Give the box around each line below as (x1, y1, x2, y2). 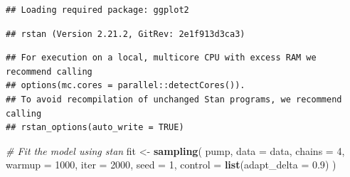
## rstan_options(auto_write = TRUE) (6, 122, 184, 133)
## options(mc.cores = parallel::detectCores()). (6, 80, 245, 91)
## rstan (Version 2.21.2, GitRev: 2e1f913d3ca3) (6, 28, 245, 39)
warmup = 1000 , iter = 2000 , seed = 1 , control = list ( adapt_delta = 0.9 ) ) (6, 157, 336, 172)
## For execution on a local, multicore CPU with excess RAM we (6, 53, 317, 63)
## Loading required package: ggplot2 (6, 5, 189, 15)
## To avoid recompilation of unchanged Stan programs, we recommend (6, 94, 342, 104)
